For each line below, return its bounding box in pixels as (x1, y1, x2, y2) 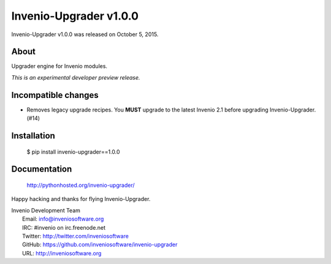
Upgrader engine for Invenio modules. (11, 62, 107, 70)
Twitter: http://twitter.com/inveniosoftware (22, 232, 129, 239)
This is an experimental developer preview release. (11, 74, 140, 81)
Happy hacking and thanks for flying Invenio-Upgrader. (11, 195, 151, 203)
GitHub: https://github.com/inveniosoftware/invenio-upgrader (22, 241, 178, 248)
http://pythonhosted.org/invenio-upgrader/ (26, 181, 135, 189)
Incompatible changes (11, 89, 99, 100)
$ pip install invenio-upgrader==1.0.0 (26, 148, 120, 156)
